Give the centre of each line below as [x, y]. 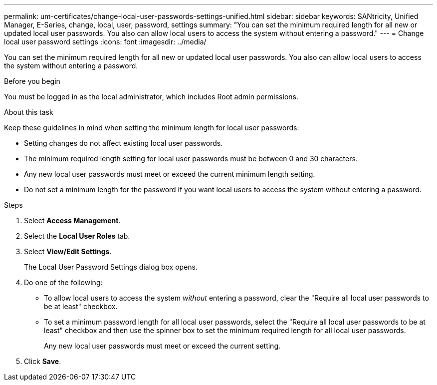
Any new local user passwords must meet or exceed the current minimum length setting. [170, 174]
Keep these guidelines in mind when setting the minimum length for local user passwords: [152, 128]
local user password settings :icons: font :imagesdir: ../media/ [105, 42]
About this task [29, 112]
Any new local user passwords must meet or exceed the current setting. [162, 346]
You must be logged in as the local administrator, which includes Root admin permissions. [151, 97]
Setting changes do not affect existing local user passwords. [123, 143]
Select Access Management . [72, 220]
